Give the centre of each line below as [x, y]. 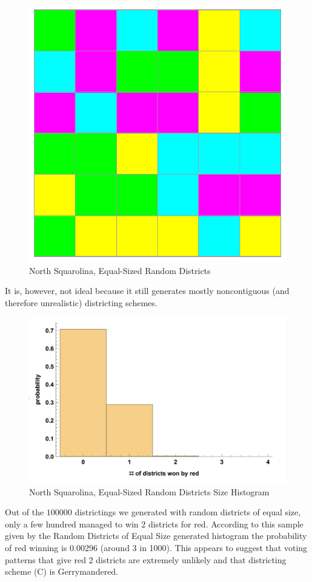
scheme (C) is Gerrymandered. [62, 571]
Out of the [25, 512]
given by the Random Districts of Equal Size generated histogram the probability [156, 536]
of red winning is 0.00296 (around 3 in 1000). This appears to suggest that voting [156, 548]
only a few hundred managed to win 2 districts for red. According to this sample [154, 523]
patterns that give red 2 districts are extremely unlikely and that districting [146, 559]
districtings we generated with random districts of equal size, [188, 512]
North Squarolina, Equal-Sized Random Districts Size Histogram [149, 491]
